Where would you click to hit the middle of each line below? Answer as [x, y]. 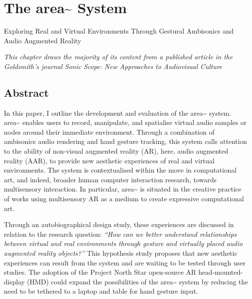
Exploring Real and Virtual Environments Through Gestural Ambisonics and [119, 31]
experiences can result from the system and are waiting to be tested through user [125, 262]
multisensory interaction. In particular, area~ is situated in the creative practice [123, 189]
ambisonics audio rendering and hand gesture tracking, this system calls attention [126, 141]
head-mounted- [220, 272]
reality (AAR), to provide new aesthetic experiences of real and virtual [109, 160]
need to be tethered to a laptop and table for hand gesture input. [101, 291]
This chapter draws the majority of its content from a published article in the [118, 57]
